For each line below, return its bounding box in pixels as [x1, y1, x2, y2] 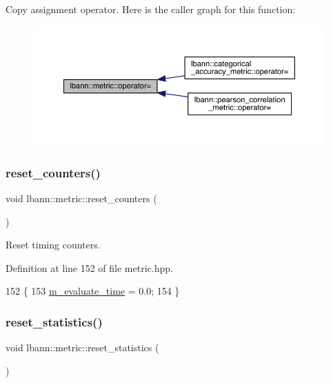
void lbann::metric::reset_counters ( [6, 190, 157, 205]
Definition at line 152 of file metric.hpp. [6, 260, 173, 275]
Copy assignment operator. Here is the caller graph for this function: [6, 2, 296, 16]
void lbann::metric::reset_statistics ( [6, 340, 159, 355]
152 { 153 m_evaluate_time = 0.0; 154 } [6, 284, 180, 298]
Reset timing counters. [6, 237, 101, 252]
